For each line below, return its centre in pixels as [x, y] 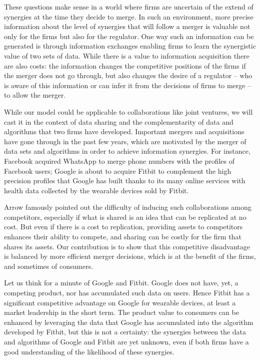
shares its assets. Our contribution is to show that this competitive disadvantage [127, 246]
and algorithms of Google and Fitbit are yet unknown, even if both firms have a [126, 341]
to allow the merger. [35, 95]
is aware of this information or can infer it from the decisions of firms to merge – [128, 85]
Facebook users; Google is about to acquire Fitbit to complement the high [118, 170]
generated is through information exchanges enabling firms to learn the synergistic [130, 46]
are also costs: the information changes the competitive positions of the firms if [125, 65]
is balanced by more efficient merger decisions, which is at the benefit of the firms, [130, 256]
